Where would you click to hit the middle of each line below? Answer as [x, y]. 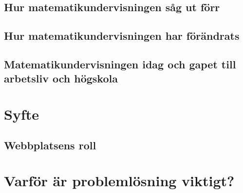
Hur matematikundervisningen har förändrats [122, 36]
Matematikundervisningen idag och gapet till [120, 64]
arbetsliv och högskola [61, 78]
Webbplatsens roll [50, 145]
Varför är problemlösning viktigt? [119, 181]
